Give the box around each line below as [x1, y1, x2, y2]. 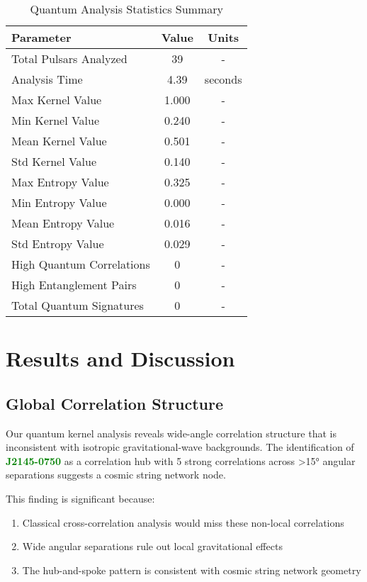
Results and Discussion [6, 344, 235, 373]
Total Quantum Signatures [11, 297, 144, 313]
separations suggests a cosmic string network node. [6, 467, 226, 482]
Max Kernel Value [11, 91, 102, 108]
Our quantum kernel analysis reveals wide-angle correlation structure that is [6, 425, 337, 440]
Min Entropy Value [11, 194, 107, 211]
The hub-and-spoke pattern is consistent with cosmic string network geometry [22, 562, 361, 577]
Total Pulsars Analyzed [11, 50, 128, 67]
